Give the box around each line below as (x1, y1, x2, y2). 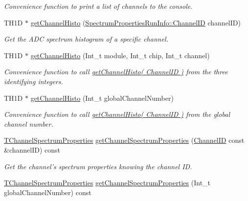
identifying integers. (4, 76, 63, 86)
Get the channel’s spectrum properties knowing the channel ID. (4, 161, 192, 171)
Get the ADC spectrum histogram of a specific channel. (4, 34, 168, 44)
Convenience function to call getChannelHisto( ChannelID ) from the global (4, 109, 230, 119)
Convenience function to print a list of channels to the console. (4, 1, 193, 11)
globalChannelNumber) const (4, 187, 91, 197)
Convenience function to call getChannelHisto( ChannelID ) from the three (4, 67, 228, 77)
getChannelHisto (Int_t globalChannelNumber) (30, 92, 174, 103)
